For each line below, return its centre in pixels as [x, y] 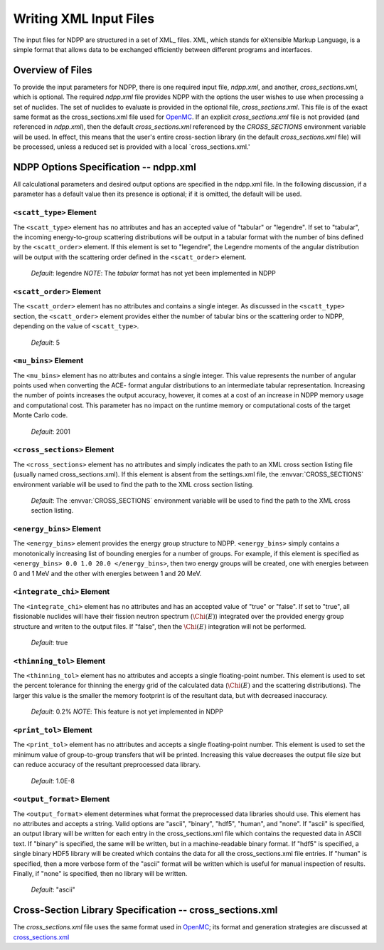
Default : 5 [46, 343]
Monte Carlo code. [41, 415]
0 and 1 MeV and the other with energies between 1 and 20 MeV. [107, 573]
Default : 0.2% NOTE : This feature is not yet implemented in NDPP [127, 711]
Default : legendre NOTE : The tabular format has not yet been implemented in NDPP [154, 273]
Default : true [49, 642]
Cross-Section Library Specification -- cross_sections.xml [145, 910]
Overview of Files [53, 70]
